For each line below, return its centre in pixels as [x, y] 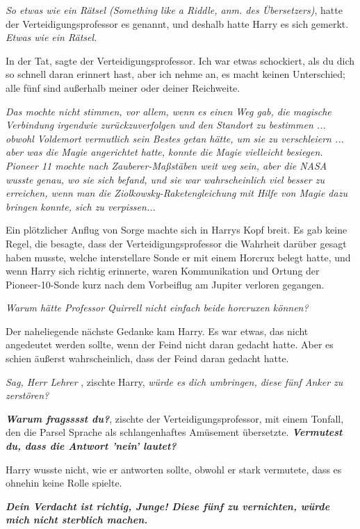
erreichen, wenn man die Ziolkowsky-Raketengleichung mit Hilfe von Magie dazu [177, 193]
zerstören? [27, 395]
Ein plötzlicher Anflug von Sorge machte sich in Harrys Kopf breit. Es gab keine [177, 230]
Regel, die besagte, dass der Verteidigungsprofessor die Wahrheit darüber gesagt [176, 243]
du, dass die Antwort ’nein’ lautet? [91, 446]
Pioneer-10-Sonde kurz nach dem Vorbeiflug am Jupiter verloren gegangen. [165, 284]
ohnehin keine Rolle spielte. [64, 483]
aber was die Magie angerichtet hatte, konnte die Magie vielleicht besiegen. [164, 152]
